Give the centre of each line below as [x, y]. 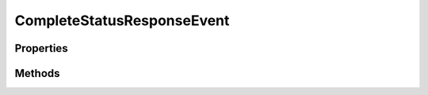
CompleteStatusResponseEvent [122, 20]
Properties [41, 48]
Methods [37, 73]
